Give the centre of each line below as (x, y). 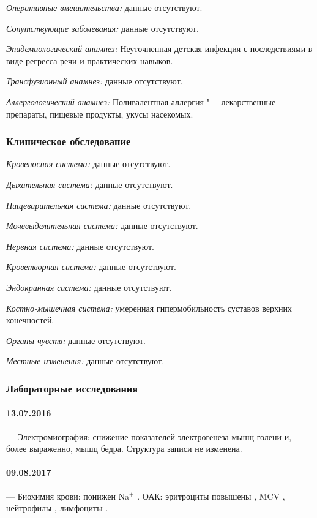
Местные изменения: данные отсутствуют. (85, 361)
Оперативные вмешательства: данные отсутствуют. (104, 7)
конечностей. (30, 320)
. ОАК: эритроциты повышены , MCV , (211, 496)
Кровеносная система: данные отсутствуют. (88, 164)
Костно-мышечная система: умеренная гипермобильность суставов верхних (149, 308)
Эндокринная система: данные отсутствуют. (89, 287)
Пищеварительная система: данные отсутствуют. (99, 205)
